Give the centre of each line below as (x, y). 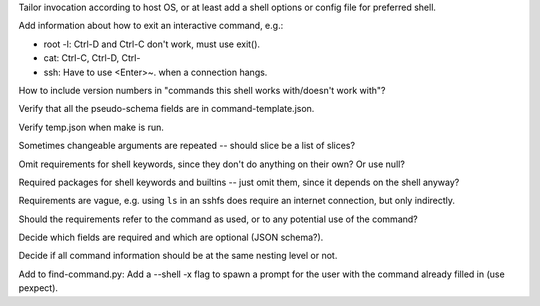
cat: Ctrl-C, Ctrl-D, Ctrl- (92, 58)
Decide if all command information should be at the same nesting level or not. (178, 256)
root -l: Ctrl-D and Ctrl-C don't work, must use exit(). (151, 44)
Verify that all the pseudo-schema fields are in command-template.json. (166, 109)
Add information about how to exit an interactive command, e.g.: (151, 26)
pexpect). (38, 288)
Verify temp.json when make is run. (91, 127)
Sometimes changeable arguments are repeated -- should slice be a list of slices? (186, 146)
